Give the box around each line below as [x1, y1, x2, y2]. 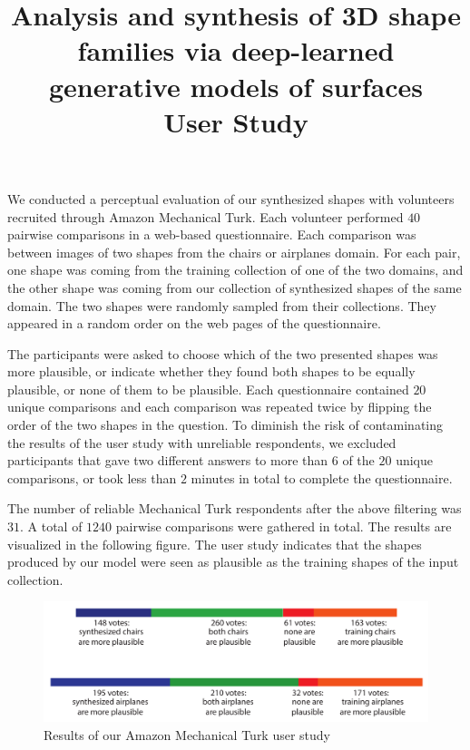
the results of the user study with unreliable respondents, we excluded [7, 433, 397, 452]
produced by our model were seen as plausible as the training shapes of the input [7, 552, 459, 571]
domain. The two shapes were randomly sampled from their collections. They [7, 296, 436, 315]
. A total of [20, 517, 83, 536]
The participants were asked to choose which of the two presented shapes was [7, 344, 438, 363]
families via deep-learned [77, 32, 395, 69]
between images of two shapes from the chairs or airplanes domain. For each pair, [7, 242, 461, 261]
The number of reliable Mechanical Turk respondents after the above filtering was [7, 499, 462, 518]
